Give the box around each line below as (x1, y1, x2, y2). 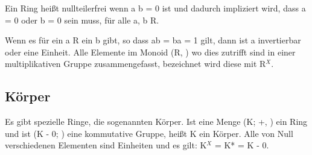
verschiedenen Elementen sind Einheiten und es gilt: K (5, 139, 207, 151)
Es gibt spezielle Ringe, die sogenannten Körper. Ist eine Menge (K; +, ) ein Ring (5, 115, 308, 128)
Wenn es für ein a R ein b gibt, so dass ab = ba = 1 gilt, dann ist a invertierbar (5, 34, 301, 46)
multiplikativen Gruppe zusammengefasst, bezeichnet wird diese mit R (5, 57, 266, 70)
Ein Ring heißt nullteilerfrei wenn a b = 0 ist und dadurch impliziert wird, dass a (5, 2, 306, 14)
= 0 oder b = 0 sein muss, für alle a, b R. (5, 13, 159, 26)
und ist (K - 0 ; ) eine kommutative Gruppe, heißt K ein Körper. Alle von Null (5, 127, 293, 139)
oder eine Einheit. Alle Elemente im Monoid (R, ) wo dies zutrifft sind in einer (5, 45, 296, 58)
